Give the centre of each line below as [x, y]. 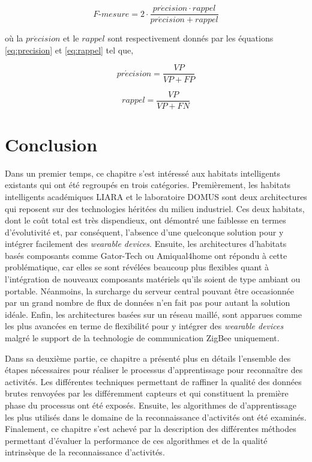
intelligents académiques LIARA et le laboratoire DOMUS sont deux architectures [156, 196]
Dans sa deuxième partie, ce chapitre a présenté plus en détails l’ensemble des [148, 358]
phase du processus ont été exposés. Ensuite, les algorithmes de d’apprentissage [151, 405]
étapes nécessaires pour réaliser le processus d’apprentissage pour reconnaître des [154, 370]
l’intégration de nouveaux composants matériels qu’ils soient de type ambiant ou [153, 279]
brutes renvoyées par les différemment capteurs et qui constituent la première [147, 393]
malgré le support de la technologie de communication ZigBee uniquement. [142, 338]
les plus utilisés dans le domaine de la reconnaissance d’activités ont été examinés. [156, 417]
